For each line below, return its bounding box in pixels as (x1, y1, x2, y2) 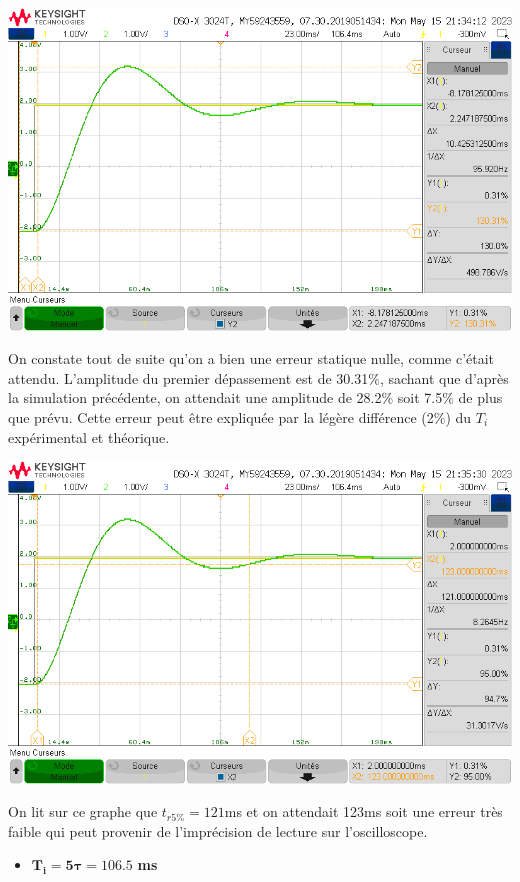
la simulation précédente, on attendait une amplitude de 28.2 (8, 387, 382, 408)
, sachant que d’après (379, 367, 509, 388)
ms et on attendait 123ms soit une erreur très (224, 801, 503, 822)
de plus (458, 387, 503, 408)
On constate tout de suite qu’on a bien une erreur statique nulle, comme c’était (8, 348, 495, 369)
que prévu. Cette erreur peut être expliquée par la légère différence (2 (8, 406, 434, 427)
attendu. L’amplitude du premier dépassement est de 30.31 (8, 367, 369, 388)
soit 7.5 (397, 387, 443, 408)
